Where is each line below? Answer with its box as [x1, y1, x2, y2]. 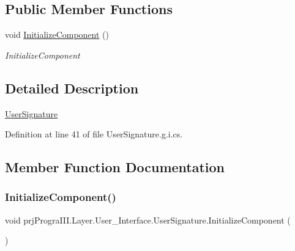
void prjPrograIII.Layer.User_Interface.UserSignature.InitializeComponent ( [5, 213, 291, 226]
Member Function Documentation [5, 158, 225, 176]
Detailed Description [5, 78, 139, 97]
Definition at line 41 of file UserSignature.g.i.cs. [5, 128, 183, 140]
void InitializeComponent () [5, 28, 109, 41]
